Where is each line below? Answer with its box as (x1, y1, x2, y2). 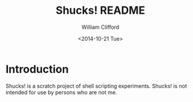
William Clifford (81, 23, 120, 31)
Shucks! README (55, 4, 146, 17)
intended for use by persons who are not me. (5, 88, 118, 96)
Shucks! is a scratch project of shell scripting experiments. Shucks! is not (5, 82, 187, 89)
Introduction (5, 62, 69, 76)
